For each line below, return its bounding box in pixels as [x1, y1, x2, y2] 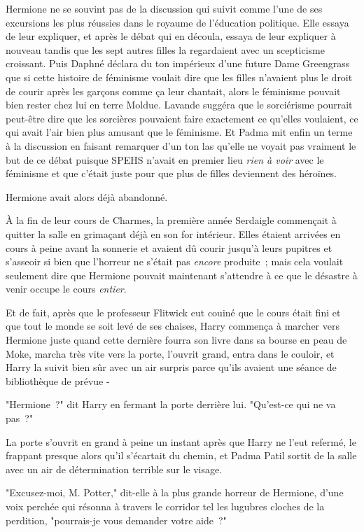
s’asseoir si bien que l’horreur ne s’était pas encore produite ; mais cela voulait [6, 254, 344, 269]
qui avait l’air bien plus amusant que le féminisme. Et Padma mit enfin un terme [6, 125, 353, 139]
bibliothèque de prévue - [6, 373, 110, 388]
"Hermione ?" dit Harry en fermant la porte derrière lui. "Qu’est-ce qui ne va [6, 397, 336, 412]
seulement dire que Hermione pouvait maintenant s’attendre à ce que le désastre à [6, 267, 358, 282]
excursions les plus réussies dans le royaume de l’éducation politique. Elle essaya [6, 15, 349, 29]
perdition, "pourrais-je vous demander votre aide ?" [6, 512, 227, 527]
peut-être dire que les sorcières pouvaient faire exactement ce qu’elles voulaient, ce [6, 111, 358, 125]
